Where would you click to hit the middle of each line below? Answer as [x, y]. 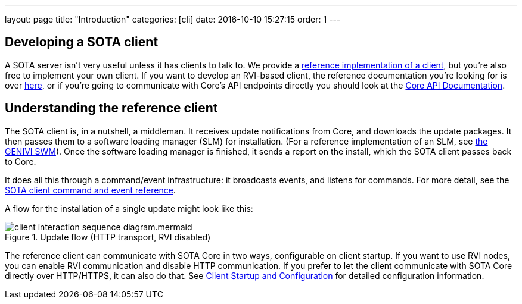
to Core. [21, 161]
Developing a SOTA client [82, 42]
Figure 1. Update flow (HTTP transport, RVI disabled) [108, 237]
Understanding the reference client [111, 108]
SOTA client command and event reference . [90, 190]
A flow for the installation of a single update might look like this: [129, 208]
